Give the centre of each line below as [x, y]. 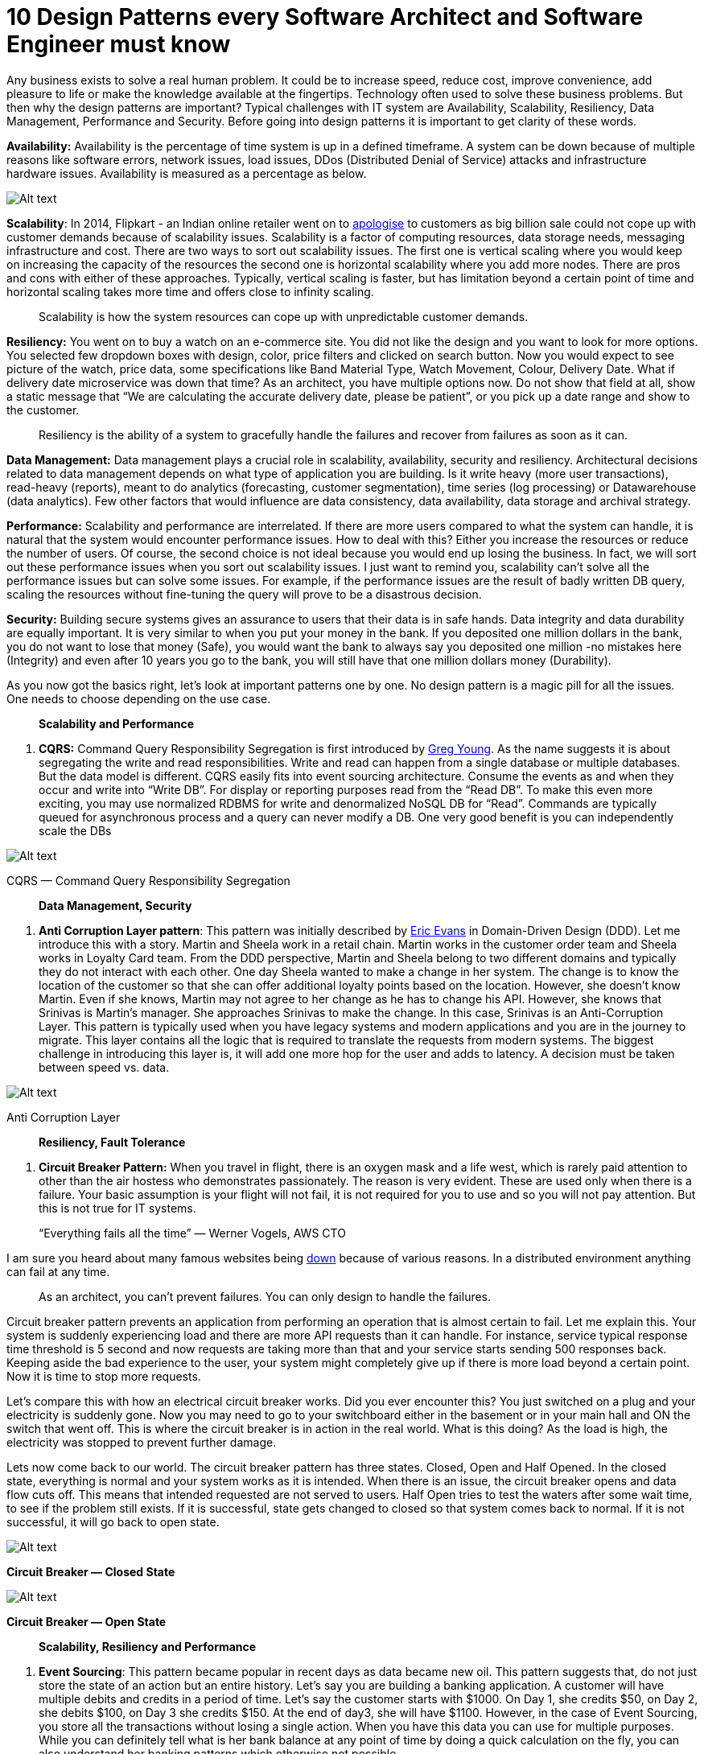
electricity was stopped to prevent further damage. [142, 1442]
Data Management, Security [115, 905]
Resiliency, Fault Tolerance [112, 1142]
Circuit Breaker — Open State [86, 1621]
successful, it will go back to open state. [113, 1521]
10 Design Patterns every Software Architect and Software [325, 17]
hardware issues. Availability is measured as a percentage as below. [187, 173]
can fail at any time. [58, 1271]
